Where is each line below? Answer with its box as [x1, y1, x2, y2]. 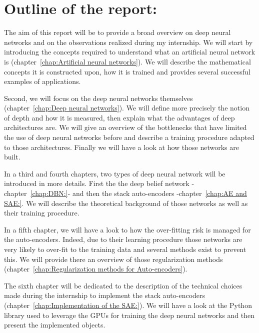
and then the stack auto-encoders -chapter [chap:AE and [72, 188, 247, 198]
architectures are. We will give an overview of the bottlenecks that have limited [4, 122, 247, 132]
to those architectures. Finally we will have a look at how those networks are [4, 141, 239, 152]
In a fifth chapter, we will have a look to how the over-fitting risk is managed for [4, 224, 251, 234]
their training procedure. [4, 207, 79, 218]
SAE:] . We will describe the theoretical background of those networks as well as [4, 197, 248, 208]
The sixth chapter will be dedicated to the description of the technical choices [4, 280, 242, 290]
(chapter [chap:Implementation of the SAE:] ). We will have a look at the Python [4, 299, 252, 310]
